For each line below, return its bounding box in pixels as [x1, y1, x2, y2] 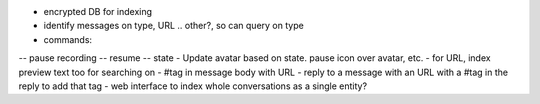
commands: [43, 33, 93, 45]
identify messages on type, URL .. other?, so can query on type [43, 20, 304, 32]
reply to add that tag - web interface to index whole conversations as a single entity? [18, 80, 368, 92]
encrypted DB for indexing [43, 6, 153, 17]
